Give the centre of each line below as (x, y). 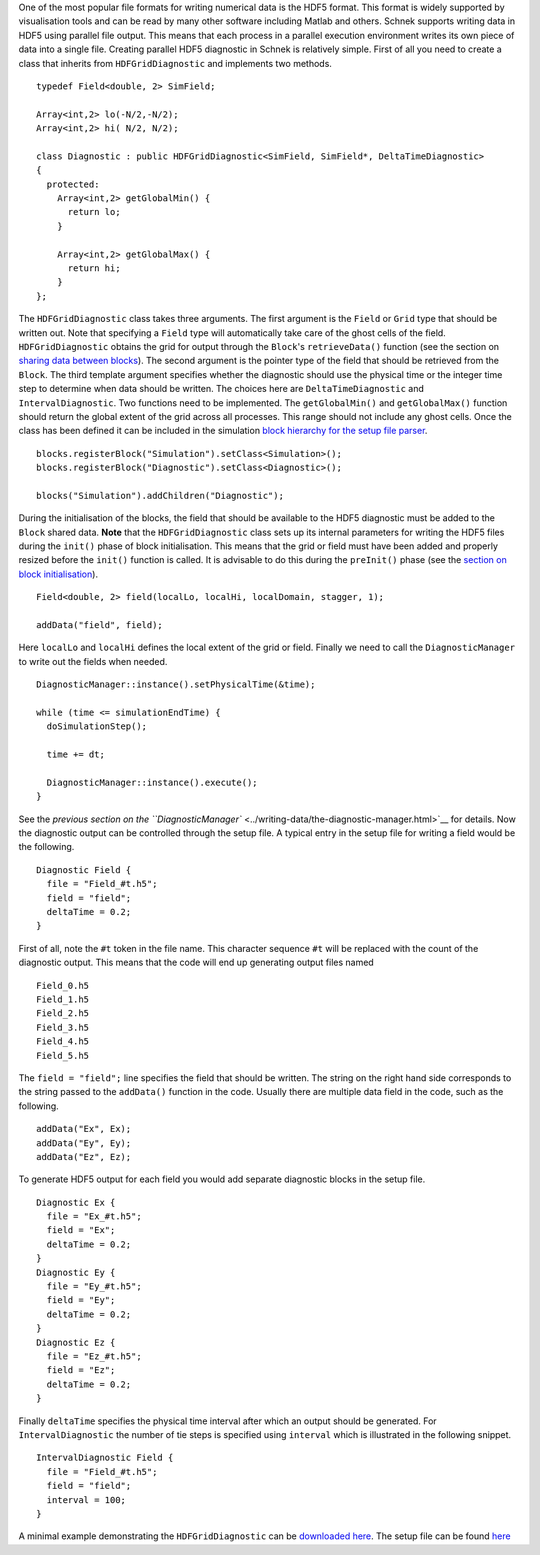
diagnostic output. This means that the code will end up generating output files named (196, 962)
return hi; (94, 268)
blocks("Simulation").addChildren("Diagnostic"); (160, 495)
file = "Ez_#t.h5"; (94, 1356)
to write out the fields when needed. (93, 661)
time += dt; (75, 754)
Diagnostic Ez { (76, 1342)
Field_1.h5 (63, 999)
